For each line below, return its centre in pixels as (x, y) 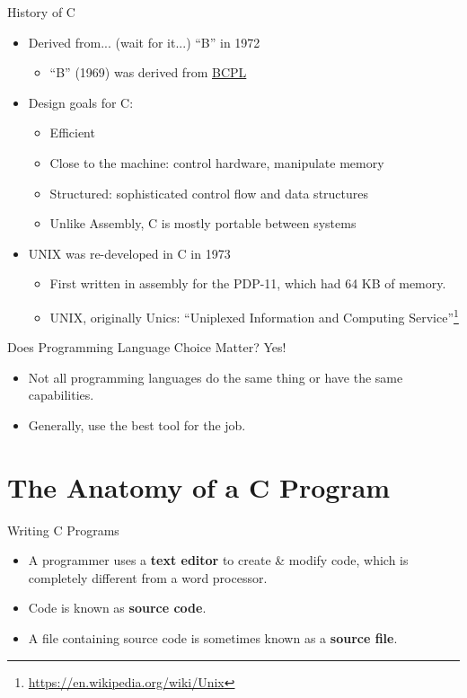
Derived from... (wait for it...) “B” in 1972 (144, 42)
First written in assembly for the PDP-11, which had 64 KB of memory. (248, 283)
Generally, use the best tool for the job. (137, 424)
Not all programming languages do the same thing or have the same (216, 377)
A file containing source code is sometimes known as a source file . (213, 638)
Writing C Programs (63, 530)
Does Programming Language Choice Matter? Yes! (147, 347)
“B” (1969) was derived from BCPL (148, 72)
